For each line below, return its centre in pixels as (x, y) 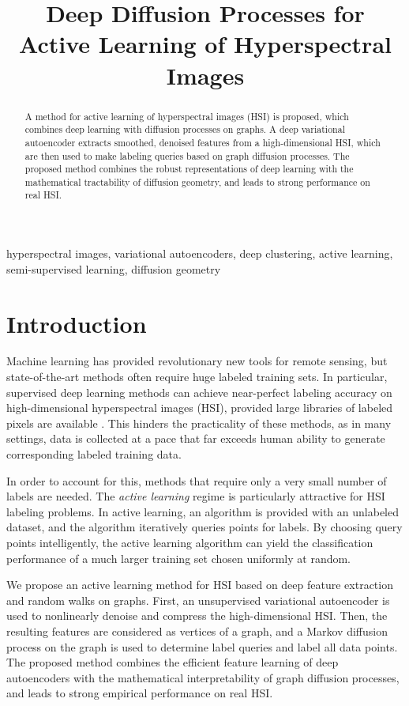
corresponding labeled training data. (94, 454)
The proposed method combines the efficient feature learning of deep (173, 662)
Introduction (77, 323)
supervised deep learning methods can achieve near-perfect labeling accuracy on (199, 392)
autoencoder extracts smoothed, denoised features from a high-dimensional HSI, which (203, 142)
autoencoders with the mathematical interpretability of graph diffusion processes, (203, 677)
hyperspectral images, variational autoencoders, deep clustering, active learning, (200, 253)
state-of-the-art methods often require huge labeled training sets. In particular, (197, 377)
